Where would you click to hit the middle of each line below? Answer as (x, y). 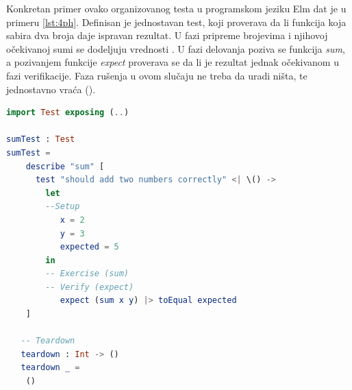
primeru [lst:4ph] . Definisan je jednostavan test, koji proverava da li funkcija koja (176, 22)
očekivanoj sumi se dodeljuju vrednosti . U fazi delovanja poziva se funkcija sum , (176, 48)
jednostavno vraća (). (51, 89)
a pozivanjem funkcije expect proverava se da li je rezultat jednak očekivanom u (173, 62)
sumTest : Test (41, 139)
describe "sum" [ (65, 166)
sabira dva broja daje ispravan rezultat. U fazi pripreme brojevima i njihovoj (167, 35)
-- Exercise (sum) (87, 274)
